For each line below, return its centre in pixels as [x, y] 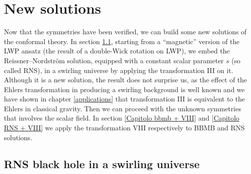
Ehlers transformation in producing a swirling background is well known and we [125, 89]
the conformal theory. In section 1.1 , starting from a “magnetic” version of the [122, 41]
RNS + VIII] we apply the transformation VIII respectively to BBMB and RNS [125, 128]
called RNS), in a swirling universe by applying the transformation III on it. [119, 70]
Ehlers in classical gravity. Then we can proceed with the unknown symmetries [123, 108]
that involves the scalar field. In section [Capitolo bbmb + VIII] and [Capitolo [122, 118]
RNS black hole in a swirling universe [102, 163]
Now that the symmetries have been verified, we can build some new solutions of [125, 32]
